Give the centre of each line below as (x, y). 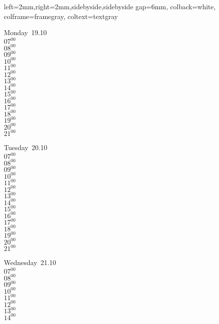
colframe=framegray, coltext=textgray (61, 16)
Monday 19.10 (25, 32)
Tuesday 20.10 (26, 147)
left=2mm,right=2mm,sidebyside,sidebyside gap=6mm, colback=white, (110, 6)
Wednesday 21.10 (30, 262)
